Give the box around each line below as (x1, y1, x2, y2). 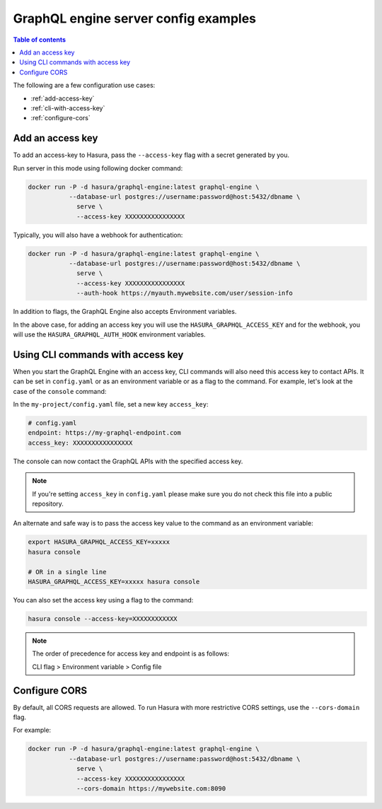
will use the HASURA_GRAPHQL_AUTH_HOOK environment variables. (13, 330, 206, 339)
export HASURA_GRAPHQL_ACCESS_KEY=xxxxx (28, 538, 170, 546)
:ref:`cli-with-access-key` (30, 103, 105, 112)
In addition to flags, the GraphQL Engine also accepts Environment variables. (13, 308, 237, 316)
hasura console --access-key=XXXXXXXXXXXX (28, 615, 178, 622)
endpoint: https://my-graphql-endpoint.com (28, 429, 182, 437)
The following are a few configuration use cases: (13, 81, 156, 90)
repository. (32, 499, 64, 508)
